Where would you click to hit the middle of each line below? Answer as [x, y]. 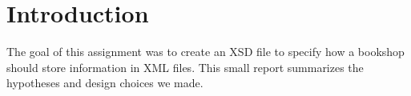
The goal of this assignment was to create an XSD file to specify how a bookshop [205, 52]
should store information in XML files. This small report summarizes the [185, 67]
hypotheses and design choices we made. [105, 83]
